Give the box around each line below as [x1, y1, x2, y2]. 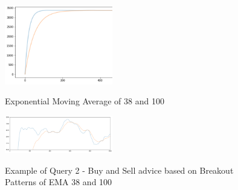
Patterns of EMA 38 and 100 [5, 176, 112, 188]
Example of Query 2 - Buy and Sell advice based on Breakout [5, 163, 234, 176]
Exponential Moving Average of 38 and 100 [5, 95, 164, 107]
